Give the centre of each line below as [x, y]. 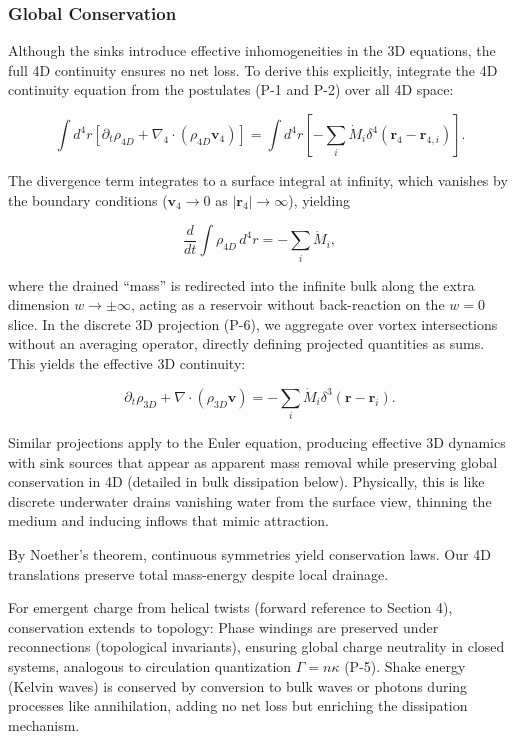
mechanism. [44, 724]
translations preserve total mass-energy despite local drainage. [198, 573]
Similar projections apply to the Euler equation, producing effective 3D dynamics [257, 442]
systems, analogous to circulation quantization [150, 665]
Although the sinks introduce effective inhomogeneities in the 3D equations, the [252, 50]
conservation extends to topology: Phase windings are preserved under [223, 626]
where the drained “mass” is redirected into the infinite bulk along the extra [241, 284]
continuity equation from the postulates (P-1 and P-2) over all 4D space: [231, 89]
